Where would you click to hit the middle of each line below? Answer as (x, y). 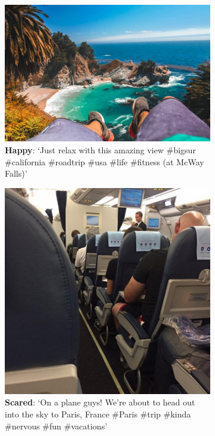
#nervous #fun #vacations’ (56, 426)
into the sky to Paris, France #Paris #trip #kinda (98, 414)
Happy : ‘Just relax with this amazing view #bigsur (100, 150)
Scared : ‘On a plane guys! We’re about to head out (100, 402)
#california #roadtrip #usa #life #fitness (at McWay (105, 161)
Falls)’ (16, 173)
